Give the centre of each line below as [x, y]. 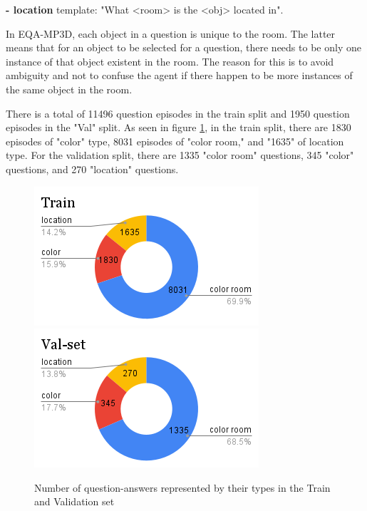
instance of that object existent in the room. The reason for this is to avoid [170, 61]
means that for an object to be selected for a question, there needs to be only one [183, 47]
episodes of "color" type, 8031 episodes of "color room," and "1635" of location [175, 141]
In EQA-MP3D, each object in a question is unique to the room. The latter [171, 33]
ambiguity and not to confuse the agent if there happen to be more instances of [179, 75]
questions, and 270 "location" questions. [92, 169]
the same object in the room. [69, 89]
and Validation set [74, 501]
